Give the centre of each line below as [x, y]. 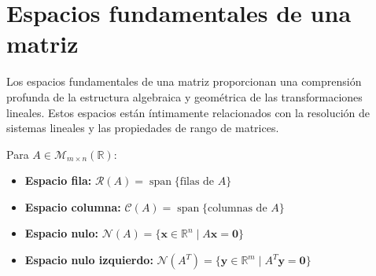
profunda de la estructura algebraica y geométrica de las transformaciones [184, 96]
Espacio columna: [73, 206]
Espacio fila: [58, 180]
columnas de [238, 208]
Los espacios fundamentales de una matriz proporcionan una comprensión [184, 81]
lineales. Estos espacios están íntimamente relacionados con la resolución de [188, 112]
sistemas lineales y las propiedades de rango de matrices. [143, 128]
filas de [197, 182]
